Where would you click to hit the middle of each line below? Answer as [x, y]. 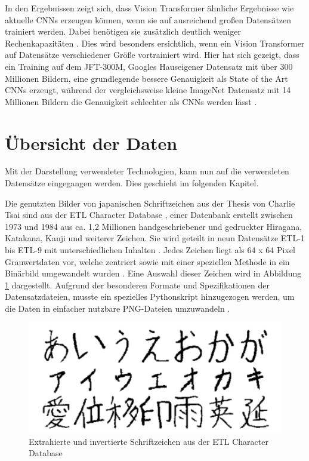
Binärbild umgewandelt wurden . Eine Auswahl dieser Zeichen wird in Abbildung [153, 273]
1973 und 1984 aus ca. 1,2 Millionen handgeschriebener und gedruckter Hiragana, [154, 226]
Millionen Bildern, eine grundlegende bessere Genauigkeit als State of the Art [146, 78]
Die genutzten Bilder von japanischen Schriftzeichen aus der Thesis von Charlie [150, 203]
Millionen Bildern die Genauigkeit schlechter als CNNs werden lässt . [131, 101]
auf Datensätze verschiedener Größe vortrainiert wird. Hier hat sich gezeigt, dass [152, 55]
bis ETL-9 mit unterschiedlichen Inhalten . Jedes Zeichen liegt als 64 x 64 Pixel [150, 250]
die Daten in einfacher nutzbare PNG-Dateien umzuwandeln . [118, 308]
